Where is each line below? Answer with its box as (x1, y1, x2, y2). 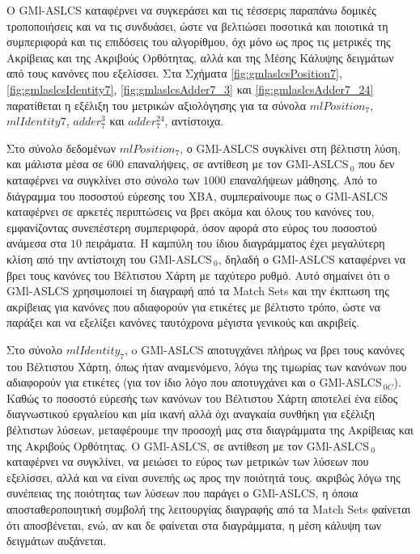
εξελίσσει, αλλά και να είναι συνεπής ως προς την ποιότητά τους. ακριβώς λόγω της (6, 468, 401, 485)
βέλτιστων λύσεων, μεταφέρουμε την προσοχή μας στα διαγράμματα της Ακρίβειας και (6, 421, 414, 438)
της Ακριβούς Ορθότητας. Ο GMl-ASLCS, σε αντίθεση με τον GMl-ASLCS (6, 437, 369, 454)
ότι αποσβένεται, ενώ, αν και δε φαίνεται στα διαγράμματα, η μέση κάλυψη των (6, 516, 382, 533)
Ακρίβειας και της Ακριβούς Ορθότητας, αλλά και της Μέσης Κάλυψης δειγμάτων (6, 49, 394, 66)
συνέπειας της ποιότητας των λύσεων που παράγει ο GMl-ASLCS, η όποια (6, 484, 358, 501)
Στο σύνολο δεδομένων (6, 139, 116, 156)
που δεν (358, 155, 395, 172)
